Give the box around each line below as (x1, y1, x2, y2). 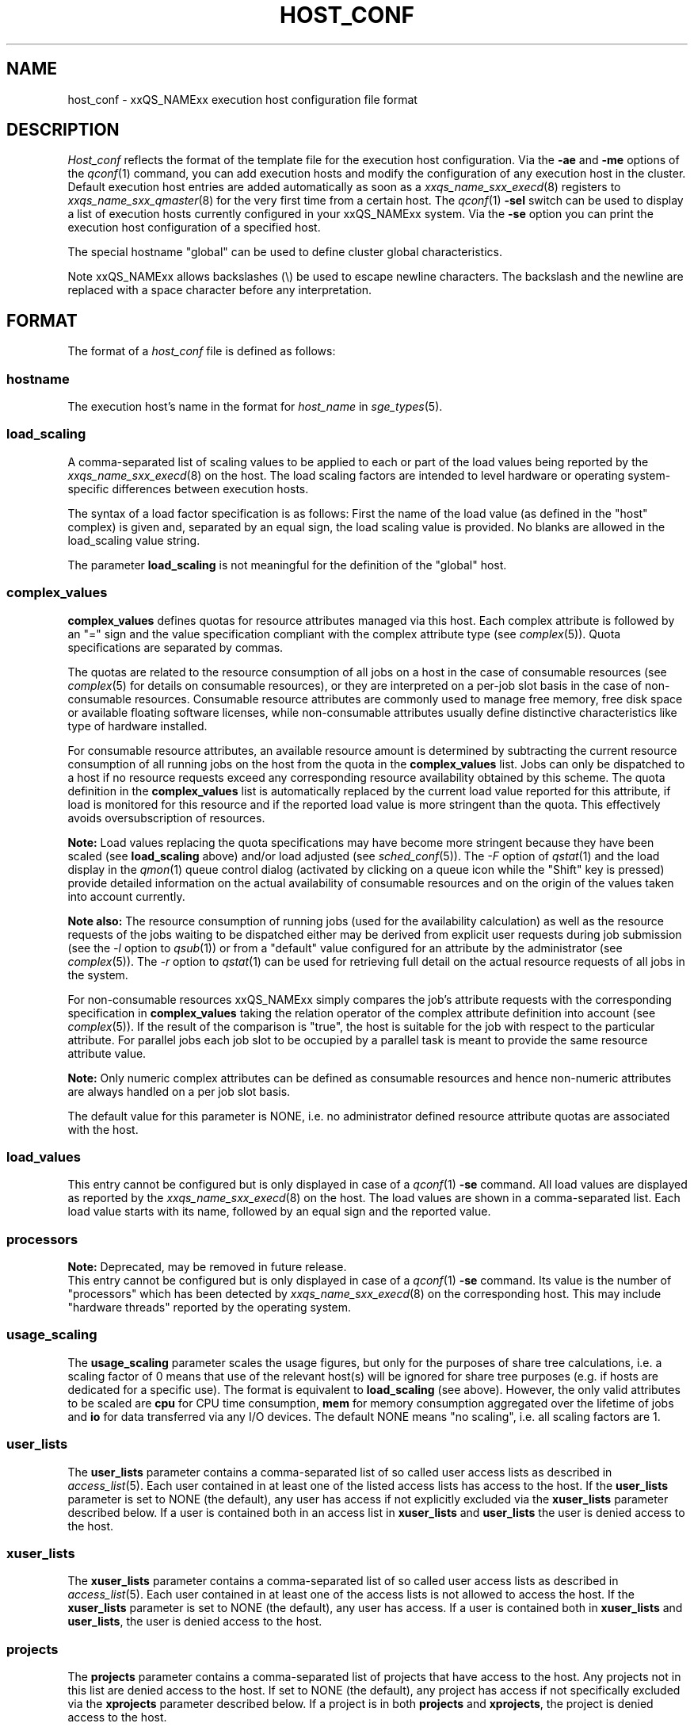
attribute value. (67, 1046, 147, 1060)
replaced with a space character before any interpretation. (67, 283, 372, 297)
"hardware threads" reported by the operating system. (67, 1300, 352, 1315)
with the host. (67, 1122, 139, 1136)
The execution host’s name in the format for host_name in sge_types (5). (67, 400, 443, 414)
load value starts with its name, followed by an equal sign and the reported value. (67, 1204, 491, 1219)
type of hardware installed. (67, 718, 208, 733)
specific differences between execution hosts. (67, 481, 309, 496)
